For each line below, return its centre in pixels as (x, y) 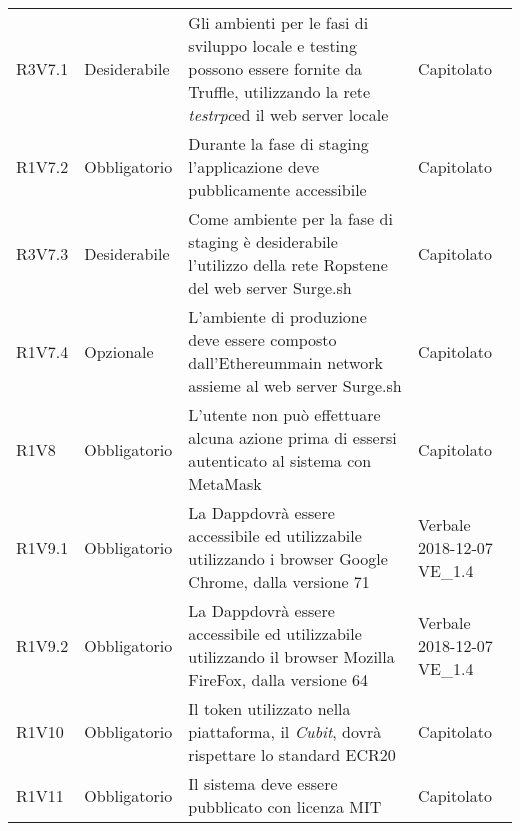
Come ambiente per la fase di (290, 218)
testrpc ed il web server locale (288, 114)
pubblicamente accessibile (277, 189)
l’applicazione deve (254, 166)
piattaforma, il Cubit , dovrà (285, 731)
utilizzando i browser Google (288, 558)
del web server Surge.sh (270, 287)
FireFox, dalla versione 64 (278, 679)
